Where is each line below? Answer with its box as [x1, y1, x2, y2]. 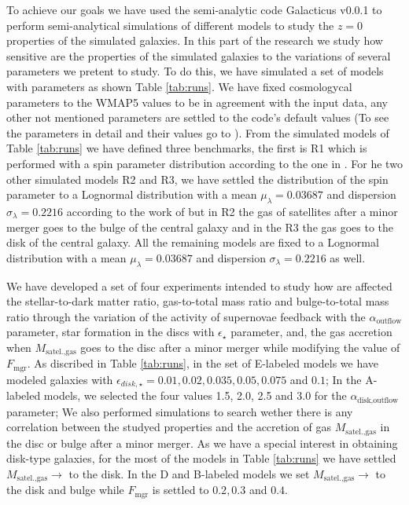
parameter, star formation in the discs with [6, 324, 215, 340]
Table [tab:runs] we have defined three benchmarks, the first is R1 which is [6, 140, 367, 156]
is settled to [152, 481, 209, 498]
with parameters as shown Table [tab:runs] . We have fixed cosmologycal [6, 78, 352, 94]
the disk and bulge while [6, 481, 124, 498]
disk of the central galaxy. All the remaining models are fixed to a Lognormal [6, 234, 379, 251]
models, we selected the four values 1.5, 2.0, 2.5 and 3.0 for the [43, 387, 347, 404]
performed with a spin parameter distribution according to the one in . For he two [6, 155, 403, 171]
